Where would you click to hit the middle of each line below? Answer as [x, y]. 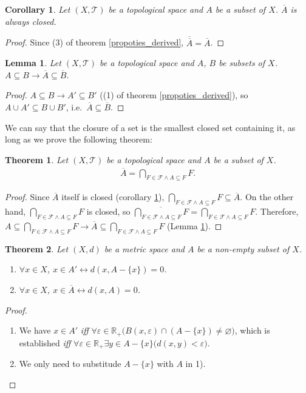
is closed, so [108, 211]
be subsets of [242, 63]
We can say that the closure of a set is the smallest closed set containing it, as [150, 127]
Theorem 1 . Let [37, 159]
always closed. [31, 21]
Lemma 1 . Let [33, 63]
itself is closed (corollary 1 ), [113, 197]
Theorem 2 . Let [37, 248]
